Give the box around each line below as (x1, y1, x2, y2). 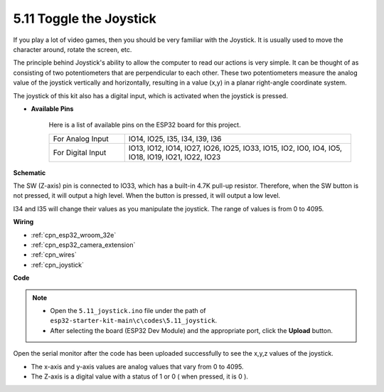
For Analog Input (53, 134, 110, 144)
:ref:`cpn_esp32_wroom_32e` (31, 231, 117, 239)
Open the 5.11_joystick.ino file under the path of (50, 306, 206, 314)
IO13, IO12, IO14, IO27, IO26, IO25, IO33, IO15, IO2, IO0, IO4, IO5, (128, 143, 343, 153)
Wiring (13, 218, 34, 226)
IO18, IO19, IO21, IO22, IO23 (128, 152, 221, 161)
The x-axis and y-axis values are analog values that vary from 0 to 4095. (31, 362, 245, 371)
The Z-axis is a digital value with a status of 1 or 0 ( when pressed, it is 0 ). (31, 372, 249, 381)
